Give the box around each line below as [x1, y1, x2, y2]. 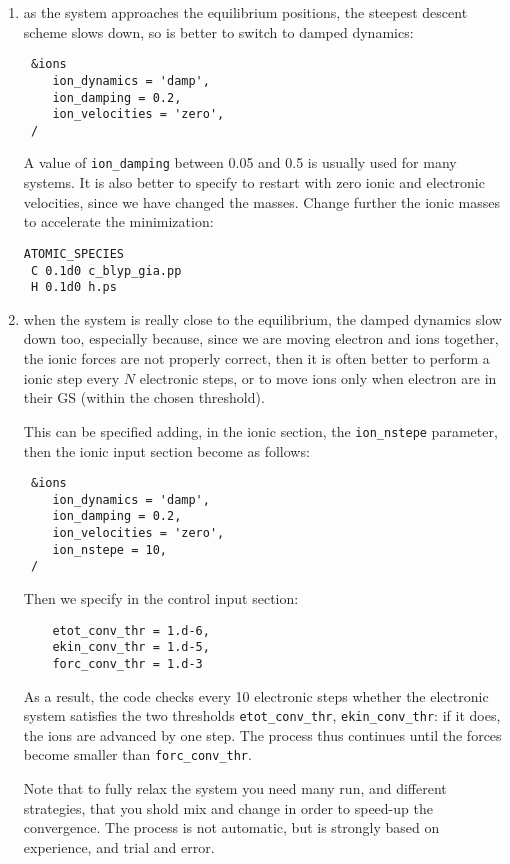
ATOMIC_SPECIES [23, 246, 125, 261]
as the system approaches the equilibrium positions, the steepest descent [23, 2, 468, 22]
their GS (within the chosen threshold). [23, 387, 265, 408]
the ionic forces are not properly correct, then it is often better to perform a [23, 348, 490, 369]
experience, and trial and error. [23, 836, 215, 857]
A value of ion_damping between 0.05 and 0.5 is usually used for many [23, 152, 457, 173]
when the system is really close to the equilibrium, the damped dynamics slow [23, 308, 502, 329]
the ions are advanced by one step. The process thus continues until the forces [23, 724, 502, 745]
